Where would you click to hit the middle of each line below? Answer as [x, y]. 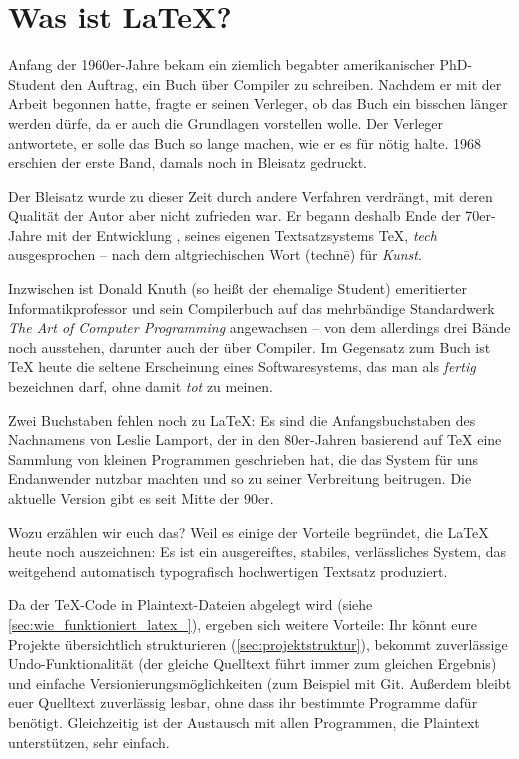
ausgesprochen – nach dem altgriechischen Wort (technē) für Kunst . [215, 254]
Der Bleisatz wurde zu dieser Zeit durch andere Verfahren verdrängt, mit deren [250, 195]
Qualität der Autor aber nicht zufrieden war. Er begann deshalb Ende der [234, 215]
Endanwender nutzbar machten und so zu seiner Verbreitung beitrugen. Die [240, 478]
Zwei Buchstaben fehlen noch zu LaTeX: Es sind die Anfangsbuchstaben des [242, 419]
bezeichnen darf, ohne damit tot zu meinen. [141, 386]
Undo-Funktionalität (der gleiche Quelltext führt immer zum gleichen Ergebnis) [252, 663]
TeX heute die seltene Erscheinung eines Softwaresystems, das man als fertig [242, 366]
